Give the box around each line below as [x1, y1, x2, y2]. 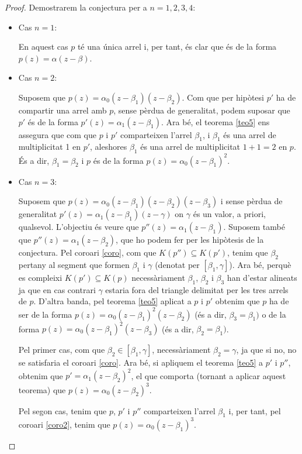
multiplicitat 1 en [18, 140, 81, 153]
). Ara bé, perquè [229, 259, 291, 271]
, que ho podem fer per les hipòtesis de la [116, 233, 264, 246]
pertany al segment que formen [18, 259, 130, 271]
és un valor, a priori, [193, 208, 266, 220]
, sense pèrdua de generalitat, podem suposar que [113, 104, 290, 116]
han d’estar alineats [227, 271, 297, 284]
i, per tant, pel [228, 404, 281, 417]
